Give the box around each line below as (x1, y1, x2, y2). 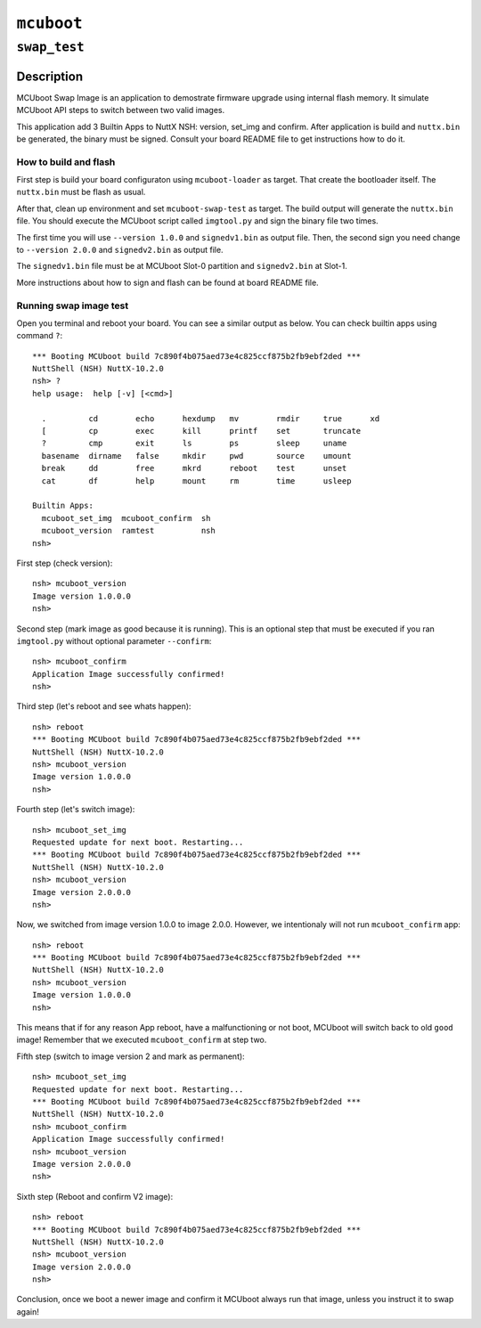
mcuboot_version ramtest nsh (41, 525, 216, 536)
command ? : (16, 330, 63, 341)
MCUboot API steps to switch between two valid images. (16, 105, 225, 116)
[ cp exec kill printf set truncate (41, 426, 362, 436)
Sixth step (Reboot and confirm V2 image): (16, 1191, 174, 1202)
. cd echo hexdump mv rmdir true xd (41, 413, 380, 423)
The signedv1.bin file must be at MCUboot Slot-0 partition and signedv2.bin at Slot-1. (16, 261, 347, 272)
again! (16, 1306, 39, 1317)
